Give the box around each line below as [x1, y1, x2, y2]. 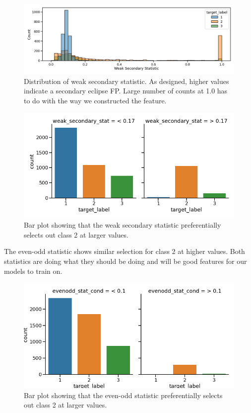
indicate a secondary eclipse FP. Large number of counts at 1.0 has [24, 85, 228, 96]
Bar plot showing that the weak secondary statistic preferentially [24, 220, 221, 230]
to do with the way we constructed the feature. [24, 95, 167, 105]
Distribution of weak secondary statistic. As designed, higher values [24, 76, 229, 86]
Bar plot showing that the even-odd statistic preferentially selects [24, 390, 223, 400]
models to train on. [4, 265, 63, 276]
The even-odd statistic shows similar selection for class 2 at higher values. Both [4, 246, 245, 256]
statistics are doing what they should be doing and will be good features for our [4, 255, 247, 266]
